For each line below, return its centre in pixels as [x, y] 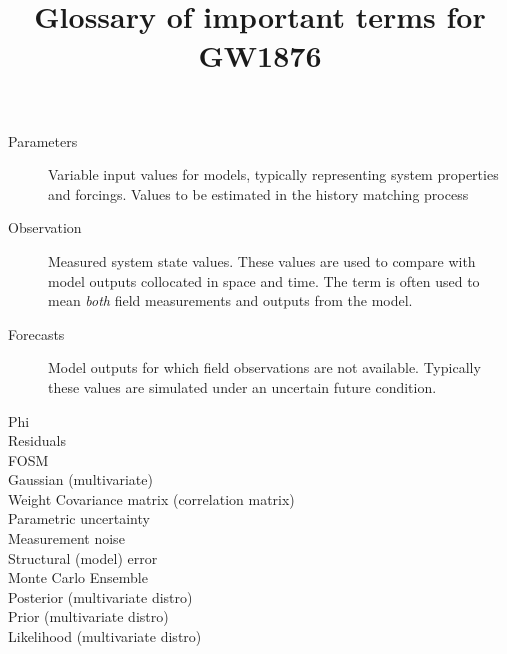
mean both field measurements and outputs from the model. [230, 300]
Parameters [43, 140]
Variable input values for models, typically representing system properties [273, 174]
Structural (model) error [83, 557]
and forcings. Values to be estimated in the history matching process [258, 193]
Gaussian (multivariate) [80, 479]
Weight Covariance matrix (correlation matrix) [151, 498]
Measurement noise [66, 538]
